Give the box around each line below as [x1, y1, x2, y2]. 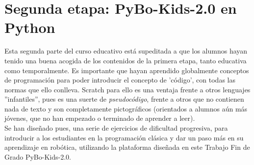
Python [4, 17, 55, 37]
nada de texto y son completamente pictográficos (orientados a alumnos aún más [4, 103, 248, 113]
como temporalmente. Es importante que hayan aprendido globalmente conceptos [4, 65, 249, 75]
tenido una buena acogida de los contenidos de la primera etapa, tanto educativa [4, 55, 247, 65]
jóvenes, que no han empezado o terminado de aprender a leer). [4, 113, 195, 123]
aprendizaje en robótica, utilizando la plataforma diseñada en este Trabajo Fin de [4, 142, 250, 152]
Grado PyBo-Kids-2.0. [4, 151, 71, 162]
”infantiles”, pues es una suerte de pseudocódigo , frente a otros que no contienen [4, 94, 244, 104]
